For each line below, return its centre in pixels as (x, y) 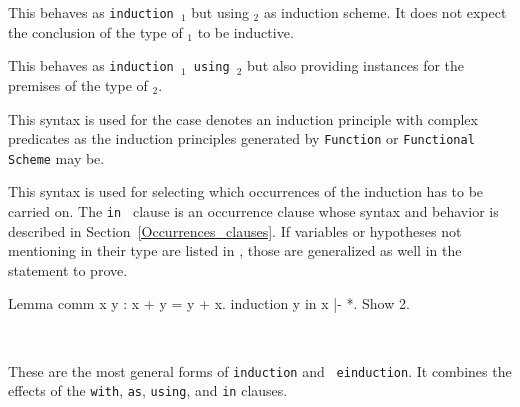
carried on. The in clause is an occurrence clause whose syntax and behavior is (253, 211)
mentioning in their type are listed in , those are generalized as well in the (235, 250)
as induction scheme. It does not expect (385, 12)
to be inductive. (245, 31)
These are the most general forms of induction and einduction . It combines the (260, 370)
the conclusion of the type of (95, 31)
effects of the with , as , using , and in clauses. (148, 390)
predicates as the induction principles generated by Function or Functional (241, 138)
